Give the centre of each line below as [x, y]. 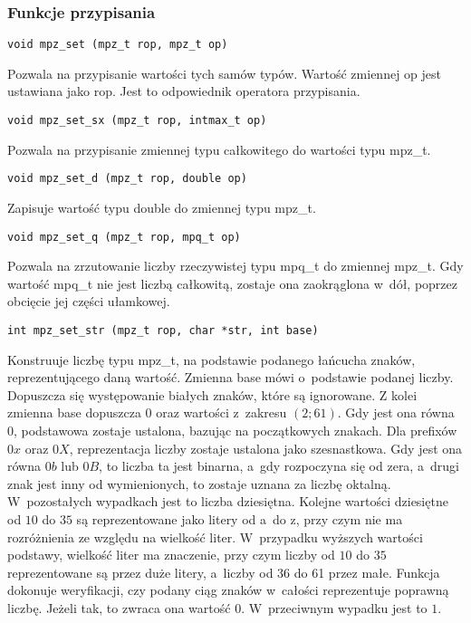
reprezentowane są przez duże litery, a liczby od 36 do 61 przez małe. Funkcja [224, 572]
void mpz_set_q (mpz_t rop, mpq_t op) [124, 237]
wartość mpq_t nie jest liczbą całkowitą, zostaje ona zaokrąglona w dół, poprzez [232, 283]
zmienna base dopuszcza [74, 412]
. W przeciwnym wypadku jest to [334, 607]
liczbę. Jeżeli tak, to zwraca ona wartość [119, 607]
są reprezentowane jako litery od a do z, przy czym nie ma [240, 519]
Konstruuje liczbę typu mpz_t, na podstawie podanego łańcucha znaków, [211, 359]
